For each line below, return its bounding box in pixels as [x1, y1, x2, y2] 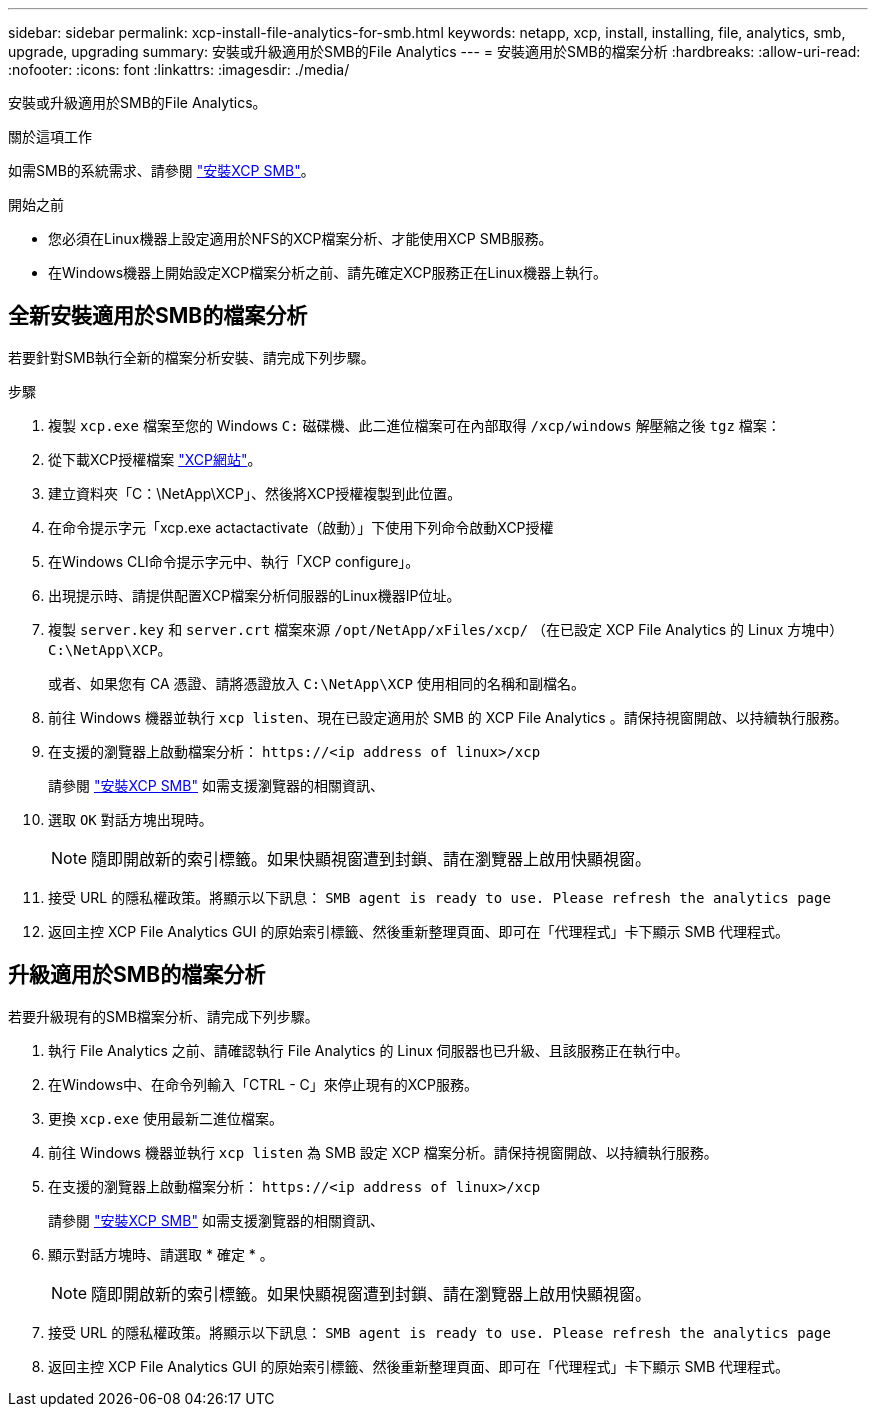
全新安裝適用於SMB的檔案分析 [8, 303, 308, 329]
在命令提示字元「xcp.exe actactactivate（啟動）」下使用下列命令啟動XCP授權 [48, 518, 554, 536]
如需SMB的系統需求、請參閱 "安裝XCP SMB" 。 [8, 162, 315, 179]
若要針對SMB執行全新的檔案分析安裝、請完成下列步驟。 [8, 348, 375, 366]
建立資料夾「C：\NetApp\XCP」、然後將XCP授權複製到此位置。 [48, 484, 462, 502]
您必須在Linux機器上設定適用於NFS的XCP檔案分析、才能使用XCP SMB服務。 [48, 230, 553, 247]
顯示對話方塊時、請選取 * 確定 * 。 [48, 1245, 274, 1263]
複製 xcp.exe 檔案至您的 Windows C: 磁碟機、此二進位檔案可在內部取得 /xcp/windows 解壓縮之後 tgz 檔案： [48, 416, 781, 434]
